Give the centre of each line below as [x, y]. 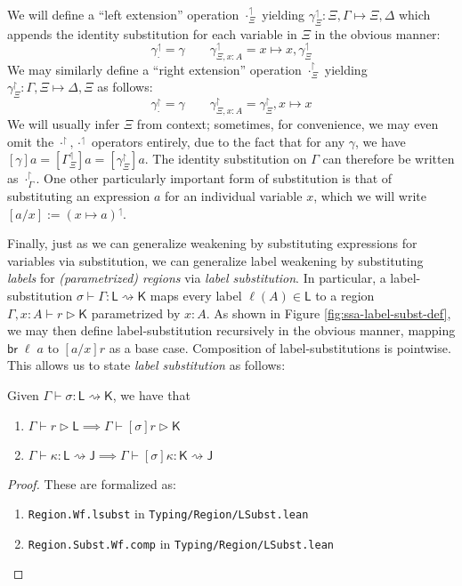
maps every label [196, 295]
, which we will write [370, 196]
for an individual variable [233, 196]
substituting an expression [79, 196]
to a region [345, 295]
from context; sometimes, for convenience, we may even [288, 124]
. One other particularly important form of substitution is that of [214, 178]
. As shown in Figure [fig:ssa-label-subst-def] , [328, 313]
